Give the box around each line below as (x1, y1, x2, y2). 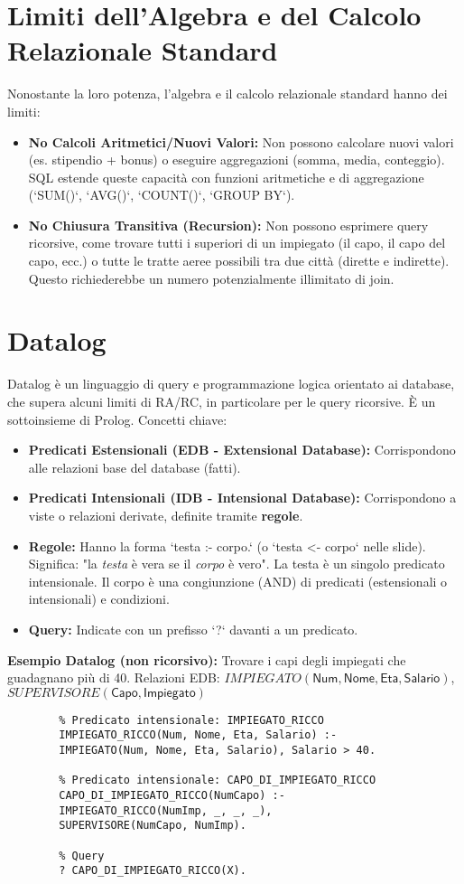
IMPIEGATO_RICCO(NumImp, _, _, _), (59, 804, 273, 817)
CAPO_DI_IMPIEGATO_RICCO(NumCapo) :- (59, 788, 285, 802)
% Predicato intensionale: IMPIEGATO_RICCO (59, 713, 324, 727)
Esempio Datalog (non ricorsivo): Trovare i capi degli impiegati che (7, 650, 406, 669)
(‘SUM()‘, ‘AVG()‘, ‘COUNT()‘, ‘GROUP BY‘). (28, 185, 295, 204)
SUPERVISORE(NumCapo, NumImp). (59, 819, 246, 832)
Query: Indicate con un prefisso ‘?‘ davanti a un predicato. (28, 619, 358, 638)
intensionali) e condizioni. (28, 589, 170, 608)
